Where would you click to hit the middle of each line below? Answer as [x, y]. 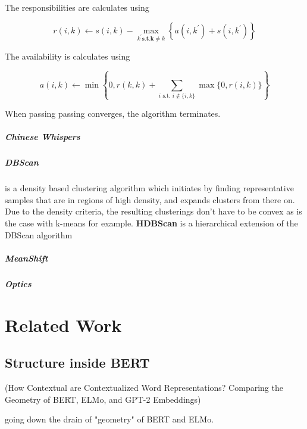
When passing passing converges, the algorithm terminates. [113, 114]
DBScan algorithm [39, 234]
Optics [18, 283]
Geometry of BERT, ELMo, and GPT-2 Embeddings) [103, 399]
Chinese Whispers [43, 137]
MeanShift [26, 258]
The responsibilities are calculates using [77, 7]
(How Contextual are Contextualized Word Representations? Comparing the [144, 387]
